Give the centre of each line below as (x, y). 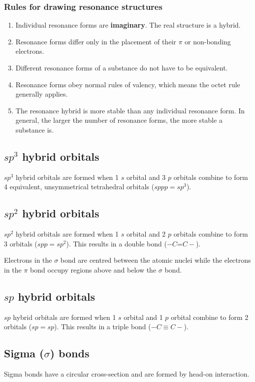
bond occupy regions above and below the (93, 269)
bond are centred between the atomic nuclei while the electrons (156, 260)
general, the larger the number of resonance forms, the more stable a (119, 120)
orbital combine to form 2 (210, 317)
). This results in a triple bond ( (103, 327)
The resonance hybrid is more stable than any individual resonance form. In (130, 110)
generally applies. (42, 94)
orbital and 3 (146, 177)
